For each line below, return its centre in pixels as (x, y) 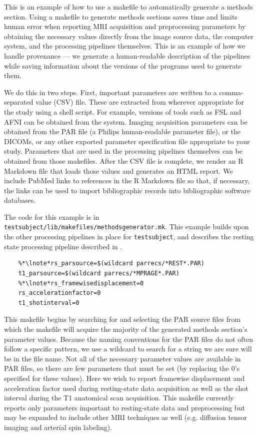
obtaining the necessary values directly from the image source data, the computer (129, 36)
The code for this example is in (52, 216)
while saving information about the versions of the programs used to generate (123, 65)
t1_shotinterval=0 (49, 303)
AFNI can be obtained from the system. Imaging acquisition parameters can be (126, 121)
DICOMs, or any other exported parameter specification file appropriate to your (127, 141)
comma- (231, 92)
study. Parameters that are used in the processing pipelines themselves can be (123, 151)
